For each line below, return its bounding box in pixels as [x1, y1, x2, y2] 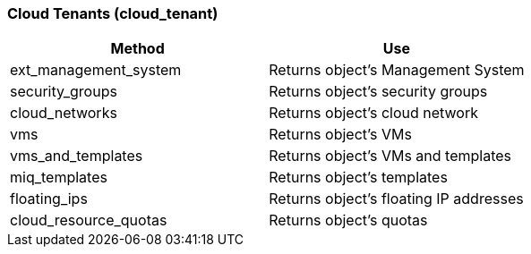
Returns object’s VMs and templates [269, 147, 512, 165]
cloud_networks [10, 104, 117, 123]
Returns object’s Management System [269, 61, 525, 80]
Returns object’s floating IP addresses [269, 190, 524, 208]
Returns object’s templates [269, 168, 448, 187]
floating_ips [10, 190, 88, 208]
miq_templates [10, 168, 107, 187]
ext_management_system [10, 61, 182, 80]
